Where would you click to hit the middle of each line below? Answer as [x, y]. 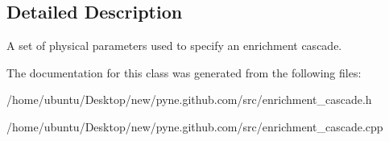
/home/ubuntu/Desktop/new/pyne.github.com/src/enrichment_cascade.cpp [195, 126]
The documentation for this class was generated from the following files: [184, 72]
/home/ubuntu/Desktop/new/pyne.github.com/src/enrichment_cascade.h [189, 100]
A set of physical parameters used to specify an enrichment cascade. [174, 46]
